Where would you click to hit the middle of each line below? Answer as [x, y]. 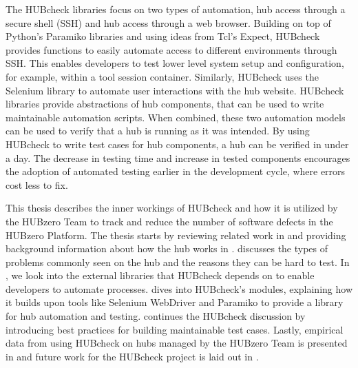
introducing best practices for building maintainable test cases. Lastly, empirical [175, 329]
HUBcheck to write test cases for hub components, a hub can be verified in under [177, 144]
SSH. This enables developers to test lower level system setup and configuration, [175, 63]
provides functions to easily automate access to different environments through [171, 49]
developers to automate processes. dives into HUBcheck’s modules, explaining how [179, 288]
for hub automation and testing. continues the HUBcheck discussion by [156, 316]
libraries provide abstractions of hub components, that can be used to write [165, 104]
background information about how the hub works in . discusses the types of [167, 248]
